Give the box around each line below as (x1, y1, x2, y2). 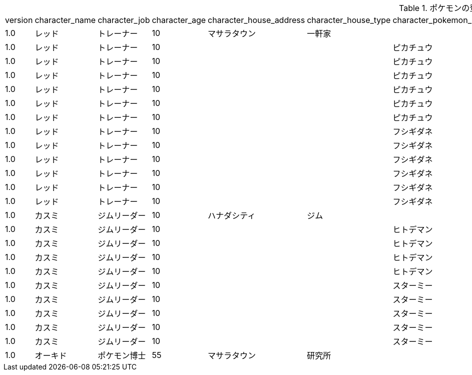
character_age (152, 15, 206, 25)
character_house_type (307, 15, 391, 25)
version (5, 15, 33, 25)
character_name (35, 15, 96, 25)
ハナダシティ (208, 210, 256, 220)
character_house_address (208, 15, 305, 25)
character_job (98, 15, 150, 25)
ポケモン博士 (98, 350, 146, 360)
